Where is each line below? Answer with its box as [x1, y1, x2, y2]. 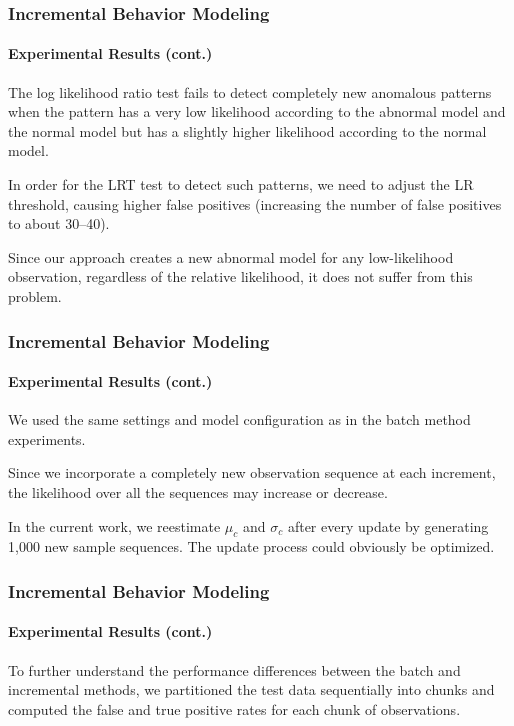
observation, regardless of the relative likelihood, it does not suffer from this [8, 266, 473, 287]
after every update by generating [287, 515, 489, 536]
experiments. [8, 428, 86, 449]
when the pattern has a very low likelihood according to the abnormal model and [8, 101, 506, 122]
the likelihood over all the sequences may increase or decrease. [8, 482, 388, 502]
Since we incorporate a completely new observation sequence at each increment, [8, 462, 496, 483]
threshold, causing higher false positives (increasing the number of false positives [8, 193, 502, 214]
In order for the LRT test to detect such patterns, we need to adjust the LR [8, 174, 474, 195]
